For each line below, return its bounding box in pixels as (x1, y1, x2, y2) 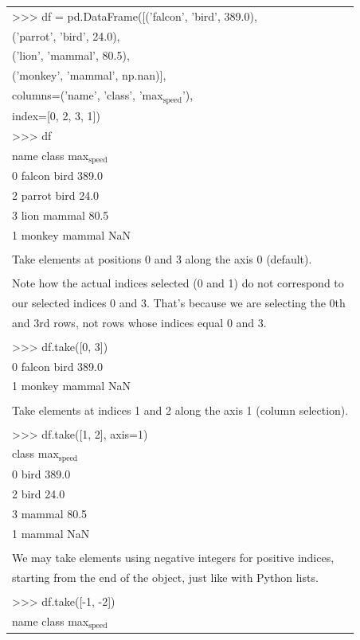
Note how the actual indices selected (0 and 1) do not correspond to (12, 274, 344, 291)
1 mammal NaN (12, 525, 90, 541)
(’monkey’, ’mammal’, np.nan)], (12, 67, 166, 84)
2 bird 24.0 (12, 485, 65, 501)
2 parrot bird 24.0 (12, 187, 100, 204)
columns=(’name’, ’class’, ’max (12, 87, 163, 103)
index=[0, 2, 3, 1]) (12, 107, 100, 123)
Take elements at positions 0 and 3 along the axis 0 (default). (12, 250, 312, 267)
